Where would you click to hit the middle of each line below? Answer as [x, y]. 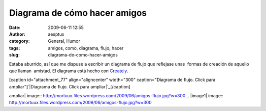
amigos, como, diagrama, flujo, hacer [86, 48]
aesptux [56, 34]
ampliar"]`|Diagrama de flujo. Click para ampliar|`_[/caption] [70, 86]
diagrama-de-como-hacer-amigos [83, 55]
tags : [15, 48]
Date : [15, 28]
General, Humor [64, 41]
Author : [17, 34]
